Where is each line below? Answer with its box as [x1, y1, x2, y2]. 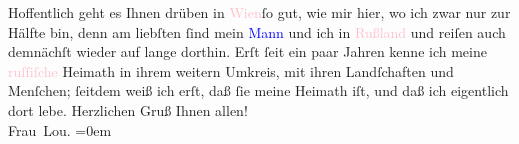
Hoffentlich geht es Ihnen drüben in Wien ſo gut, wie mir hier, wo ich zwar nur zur [8, 2, 511, 22]
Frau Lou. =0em [8, 119, 112, 140]
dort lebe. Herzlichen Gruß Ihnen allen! [8, 99, 248, 120]
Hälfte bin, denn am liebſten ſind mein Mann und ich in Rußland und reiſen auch [8, 21, 506, 42]
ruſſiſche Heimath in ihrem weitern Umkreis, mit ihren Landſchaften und [8, 60, 454, 81]
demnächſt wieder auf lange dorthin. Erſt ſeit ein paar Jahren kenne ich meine [8, 41, 487, 62]
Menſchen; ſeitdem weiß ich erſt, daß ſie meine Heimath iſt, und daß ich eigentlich [8, 80, 509, 101]
